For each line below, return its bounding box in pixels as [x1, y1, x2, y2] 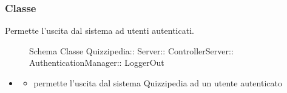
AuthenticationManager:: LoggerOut [29, 56, 164, 69]
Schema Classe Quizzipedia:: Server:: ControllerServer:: [29, 44, 234, 57]
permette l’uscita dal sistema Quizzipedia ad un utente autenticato [33, 77, 282, 89]
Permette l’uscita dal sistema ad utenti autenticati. [5, 24, 194, 37]
